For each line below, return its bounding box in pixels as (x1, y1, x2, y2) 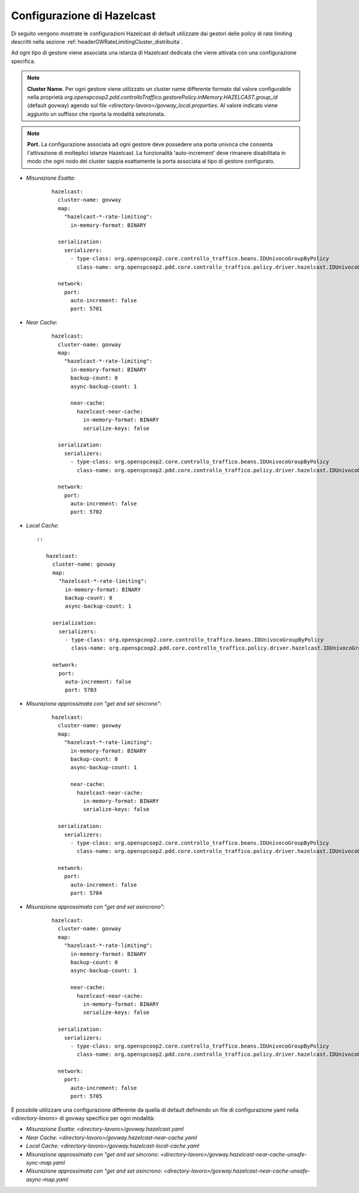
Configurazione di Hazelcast (11, 9, 156, 22)
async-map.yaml (26, 1176, 68, 1183)
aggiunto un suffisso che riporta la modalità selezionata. (27, 110, 166, 117)
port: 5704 (70, 890, 102, 897)
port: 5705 (70, 1093, 102, 1100)
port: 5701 (70, 305, 102, 312)
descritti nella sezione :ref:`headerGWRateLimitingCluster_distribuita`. (11, 38, 183, 45)
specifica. (11, 57, 36, 65)
